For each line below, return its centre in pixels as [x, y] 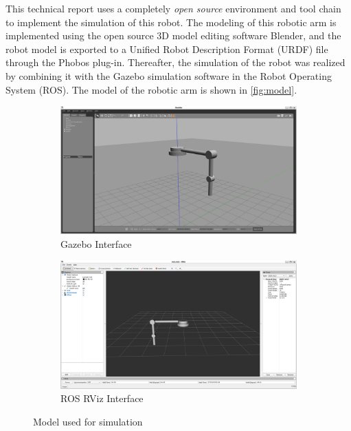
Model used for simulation [88, 421]
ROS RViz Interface [102, 398]
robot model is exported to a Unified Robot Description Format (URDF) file [167, 49]
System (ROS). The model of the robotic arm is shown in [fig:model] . [151, 89]
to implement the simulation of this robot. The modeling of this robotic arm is [171, 22]
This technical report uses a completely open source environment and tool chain [173, 8]
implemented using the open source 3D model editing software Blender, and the [173, 35]
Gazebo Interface [96, 243]
